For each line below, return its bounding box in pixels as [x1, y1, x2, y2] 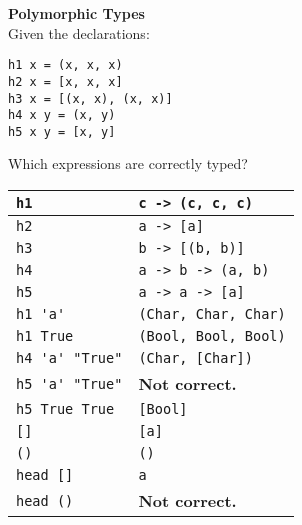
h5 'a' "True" [16, 375, 123, 392]
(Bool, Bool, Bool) [138, 328, 286, 345]
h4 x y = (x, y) [8, 108, 116, 123]
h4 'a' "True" [16, 350, 123, 367]
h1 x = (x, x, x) [8, 58, 123, 73]
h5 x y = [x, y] [8, 124, 116, 139]
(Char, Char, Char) [138, 306, 286, 323]
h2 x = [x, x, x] [8, 74, 123, 89]
